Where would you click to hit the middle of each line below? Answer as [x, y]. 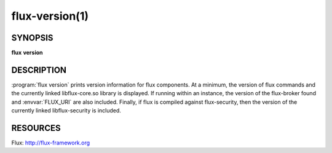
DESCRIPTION [39, 70]
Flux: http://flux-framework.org [51, 143]
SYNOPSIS [32, 38]
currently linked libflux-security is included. [66, 111]
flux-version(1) [50, 16]
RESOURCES [36, 128]
